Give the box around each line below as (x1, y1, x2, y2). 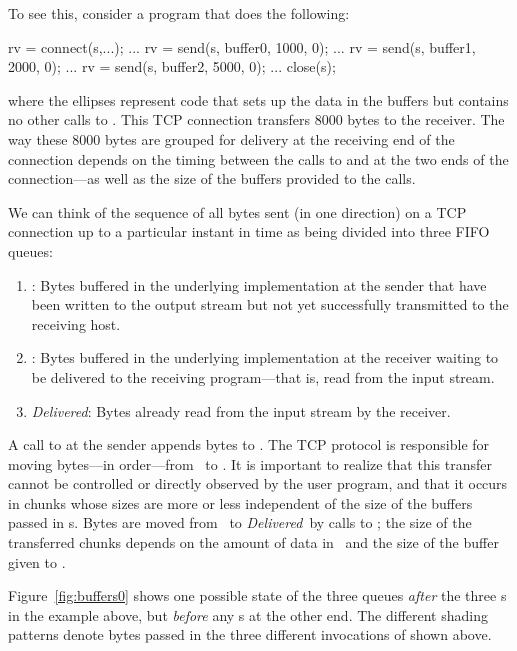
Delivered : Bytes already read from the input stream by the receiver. (31, 400, 451, 421)
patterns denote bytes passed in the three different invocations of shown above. (8, 624, 492, 645)
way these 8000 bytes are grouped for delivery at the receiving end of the (8, 128, 455, 149)
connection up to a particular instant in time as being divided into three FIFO (8, 221, 490, 242)
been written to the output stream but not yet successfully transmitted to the (31, 294, 509, 315)
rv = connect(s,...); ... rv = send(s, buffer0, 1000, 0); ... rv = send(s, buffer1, (8, 36, 476, 57)
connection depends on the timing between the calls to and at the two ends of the (8, 148, 509, 169)
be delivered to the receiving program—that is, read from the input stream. (31, 366, 495, 387)
